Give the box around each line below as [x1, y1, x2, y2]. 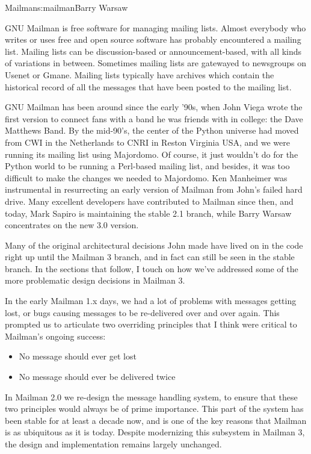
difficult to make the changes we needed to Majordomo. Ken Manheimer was [5, 171, 288, 184]
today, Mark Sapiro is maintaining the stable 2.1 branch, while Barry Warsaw [5, 207, 292, 219]
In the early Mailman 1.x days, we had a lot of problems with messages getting [5, 294, 297, 307]
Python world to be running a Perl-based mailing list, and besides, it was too [5, 160, 290, 172]
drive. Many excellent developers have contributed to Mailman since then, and [5, 194, 294, 207]
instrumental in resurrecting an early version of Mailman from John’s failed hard [5, 183, 303, 196]
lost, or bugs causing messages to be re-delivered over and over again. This [5, 306, 280, 319]
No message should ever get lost [19, 350, 137, 362]
